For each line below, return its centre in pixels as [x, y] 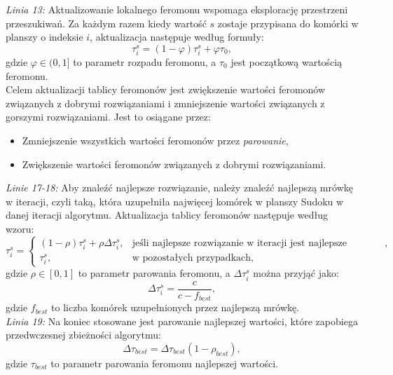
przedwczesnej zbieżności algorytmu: [83, 335]
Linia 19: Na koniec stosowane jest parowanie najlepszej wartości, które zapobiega [182, 321]
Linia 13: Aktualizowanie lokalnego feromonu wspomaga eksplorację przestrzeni [177, 9]
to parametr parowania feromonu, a [154, 273]
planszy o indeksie [44, 37]
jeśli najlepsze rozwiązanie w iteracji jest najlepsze [240, 243]
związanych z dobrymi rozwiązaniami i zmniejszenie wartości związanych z [165, 103]
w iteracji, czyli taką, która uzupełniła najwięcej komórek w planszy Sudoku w [175, 201]
